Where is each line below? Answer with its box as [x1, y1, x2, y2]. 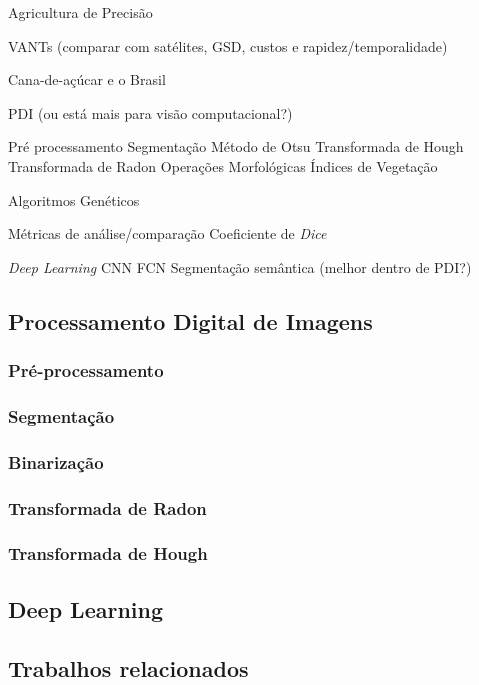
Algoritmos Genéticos [8, 189, 140, 210]
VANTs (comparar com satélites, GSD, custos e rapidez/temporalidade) [8, 35, 448, 56]
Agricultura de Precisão [8, 2, 153, 22]
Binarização [8, 449, 104, 474]
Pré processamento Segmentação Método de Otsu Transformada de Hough [8, 136, 464, 157]
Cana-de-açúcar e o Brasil [8, 69, 166, 90]
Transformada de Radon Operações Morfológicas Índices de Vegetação [8, 155, 438, 176]
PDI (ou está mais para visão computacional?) [8, 102, 293, 123]
